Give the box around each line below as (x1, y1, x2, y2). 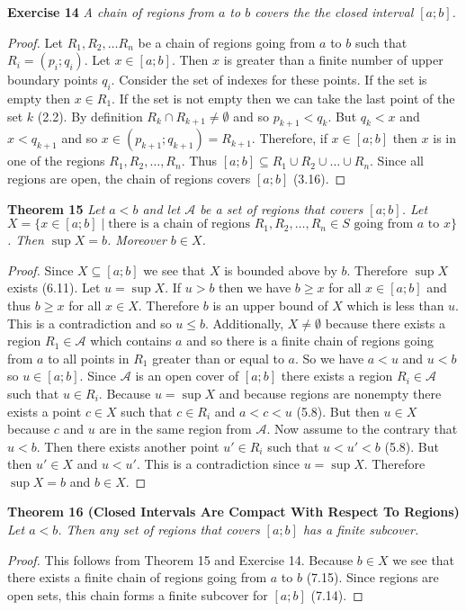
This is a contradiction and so (7, 313, 172, 332)
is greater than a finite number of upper (223, 50, 444, 69)
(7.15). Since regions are (306, 568, 439, 587)
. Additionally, (205, 313, 284, 332)
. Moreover (106, 230, 166, 249)
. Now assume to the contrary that (266, 419, 458, 438)
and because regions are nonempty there (219, 383, 442, 402)
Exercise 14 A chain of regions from (7, 3, 214, 21)
